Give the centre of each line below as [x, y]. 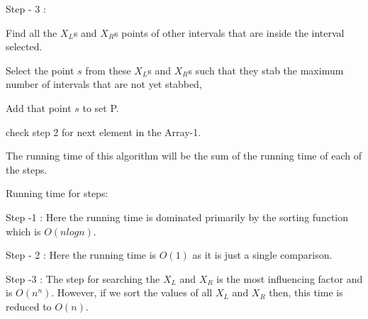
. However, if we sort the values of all [132, 292]
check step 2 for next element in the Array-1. [104, 131]
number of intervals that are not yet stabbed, [104, 84]
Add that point [39, 107]
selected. [24, 46]
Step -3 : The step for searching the [83, 278]
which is [23, 231]
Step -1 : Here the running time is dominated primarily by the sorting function [177, 217]
